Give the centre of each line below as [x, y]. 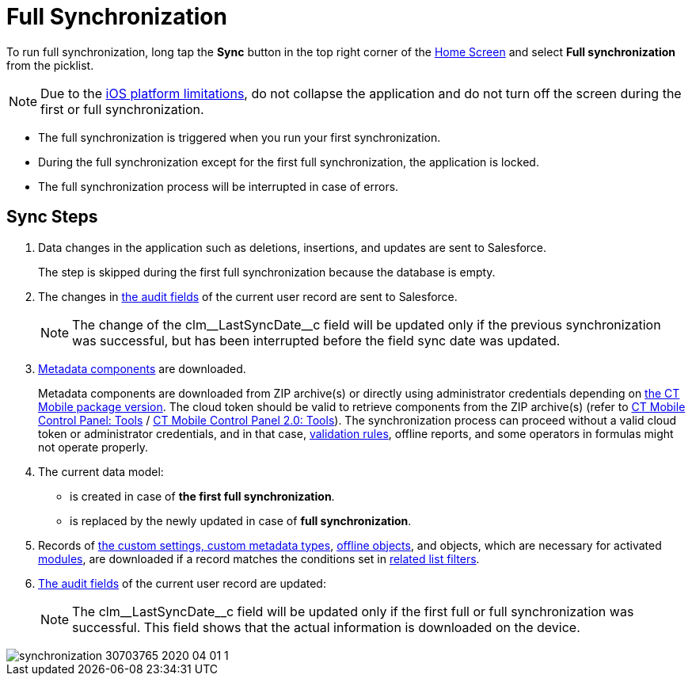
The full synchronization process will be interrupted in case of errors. [219, 186]
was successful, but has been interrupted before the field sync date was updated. [316, 340]
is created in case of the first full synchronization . [202, 496]
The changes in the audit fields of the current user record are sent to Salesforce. [248, 296]
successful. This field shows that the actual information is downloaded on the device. [326, 627]
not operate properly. [93, 447]
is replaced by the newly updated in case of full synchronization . [241, 520]
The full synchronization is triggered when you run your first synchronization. [240, 137]
